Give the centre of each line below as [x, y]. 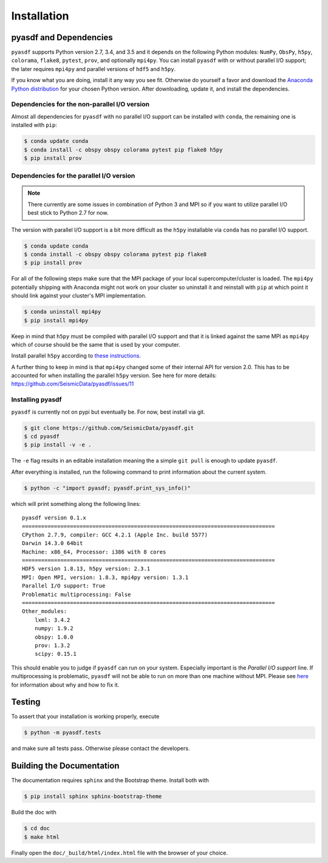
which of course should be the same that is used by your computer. [96, 344]
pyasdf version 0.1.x [54, 518]
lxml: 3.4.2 [52, 620]
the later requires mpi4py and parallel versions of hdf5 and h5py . [94, 69]
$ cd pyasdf [42, 436]
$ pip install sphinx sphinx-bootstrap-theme [93, 796]
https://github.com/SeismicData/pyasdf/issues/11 [73, 384]
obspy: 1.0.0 [54, 637]
